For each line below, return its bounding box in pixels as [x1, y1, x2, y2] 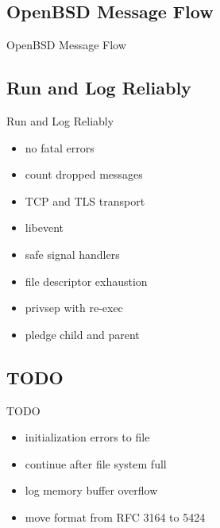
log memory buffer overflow [25, 482, 158, 499]
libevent [25, 219, 64, 236]
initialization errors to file [25, 429, 150, 445]
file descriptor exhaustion [25, 272, 148, 289]
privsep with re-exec [25, 299, 123, 316]
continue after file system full [25, 455, 167, 472]
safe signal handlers [25, 245, 120, 262]
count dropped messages [25, 166, 143, 183]
